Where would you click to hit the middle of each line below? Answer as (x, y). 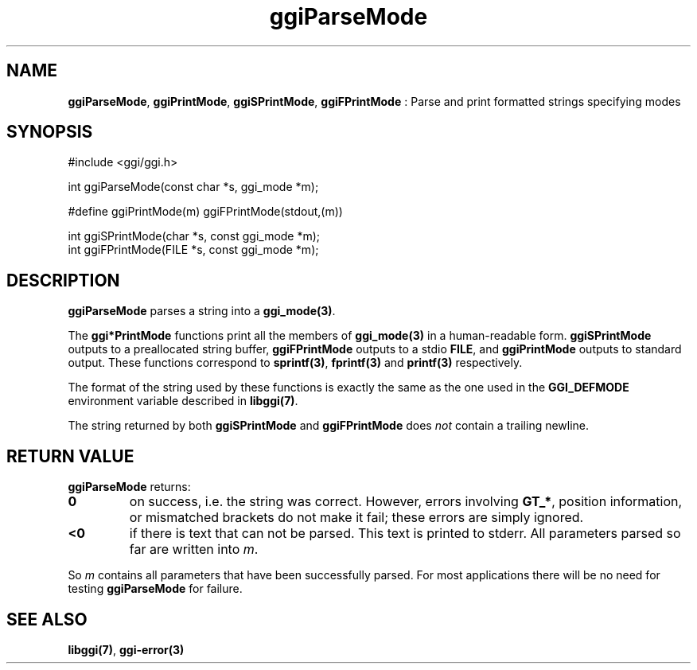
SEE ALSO (47, 619)
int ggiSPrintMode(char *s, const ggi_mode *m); (194, 236)
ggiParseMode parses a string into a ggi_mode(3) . (202, 311)
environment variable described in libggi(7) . (183, 401)
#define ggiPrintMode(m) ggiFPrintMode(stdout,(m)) (205, 212)
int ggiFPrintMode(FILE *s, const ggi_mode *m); (193, 250)
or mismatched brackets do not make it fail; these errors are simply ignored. (356, 518)
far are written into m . (194, 549)
